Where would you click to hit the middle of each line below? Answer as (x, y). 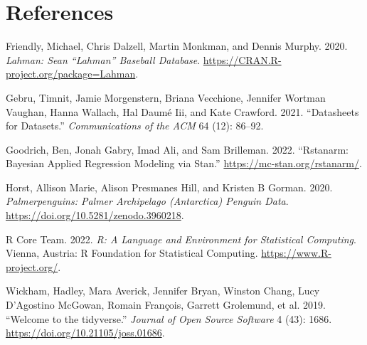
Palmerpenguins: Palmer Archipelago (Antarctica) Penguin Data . (147, 201)
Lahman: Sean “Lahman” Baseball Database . (103, 59)
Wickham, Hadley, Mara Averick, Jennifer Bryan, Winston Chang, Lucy (163, 291)
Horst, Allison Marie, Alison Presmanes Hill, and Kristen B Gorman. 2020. (169, 187)
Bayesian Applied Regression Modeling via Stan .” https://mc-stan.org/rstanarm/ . (184, 163)
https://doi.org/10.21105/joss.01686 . (85, 333)
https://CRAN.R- (242, 59)
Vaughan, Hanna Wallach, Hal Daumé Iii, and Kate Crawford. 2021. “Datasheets (182, 111)
